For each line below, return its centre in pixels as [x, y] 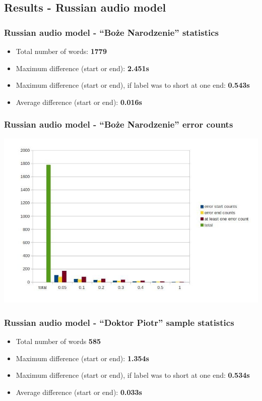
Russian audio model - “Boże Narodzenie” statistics [112, 32]
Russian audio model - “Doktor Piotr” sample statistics [119, 322]
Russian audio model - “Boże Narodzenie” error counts [119, 124]
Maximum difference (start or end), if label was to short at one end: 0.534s [133, 375]
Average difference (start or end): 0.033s [79, 392]
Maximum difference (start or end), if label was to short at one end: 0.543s [133, 85]
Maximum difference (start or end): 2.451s [82, 68]
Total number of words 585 [58, 341]
